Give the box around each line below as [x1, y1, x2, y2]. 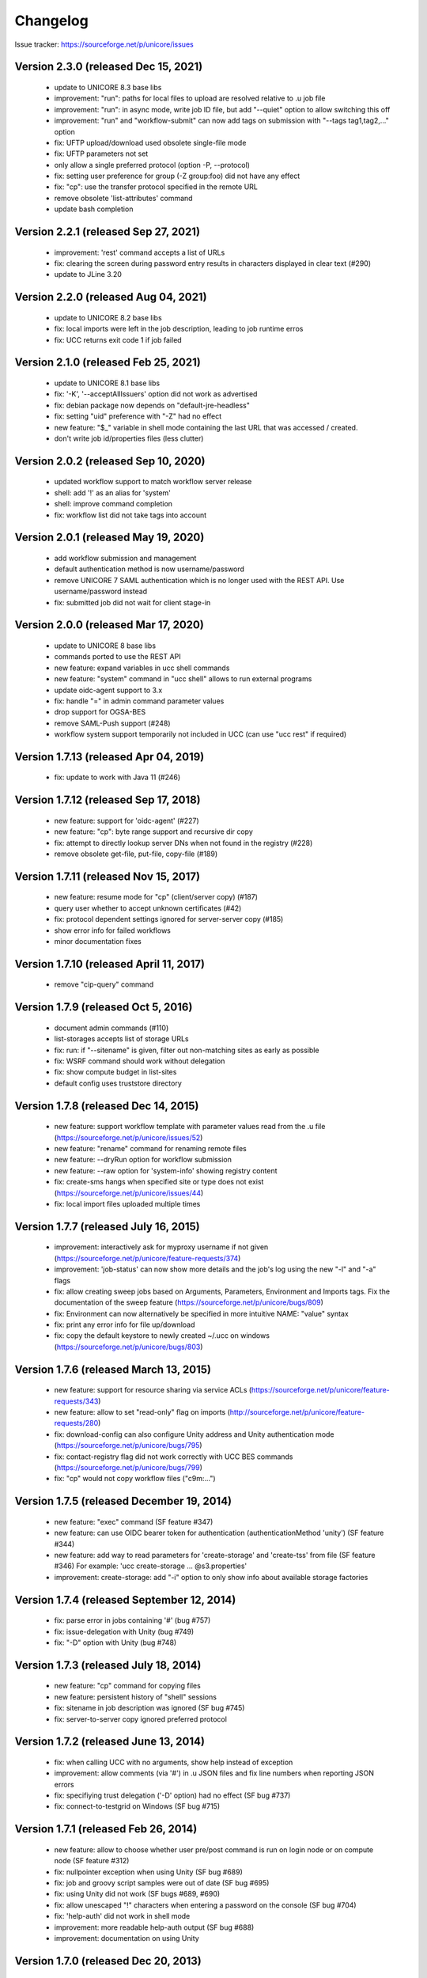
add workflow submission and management [54, 553, 197, 563]
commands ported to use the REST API [54, 652, 181, 661]
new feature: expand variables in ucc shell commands [54, 663, 230, 673]
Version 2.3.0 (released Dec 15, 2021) [14, 60, 203, 74]
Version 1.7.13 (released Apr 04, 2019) [14, 750, 205, 764]
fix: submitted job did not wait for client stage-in [54, 597, 211, 607]
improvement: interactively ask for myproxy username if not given [54, 1242, 269, 1252]
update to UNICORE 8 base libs [54, 641, 157, 650]
